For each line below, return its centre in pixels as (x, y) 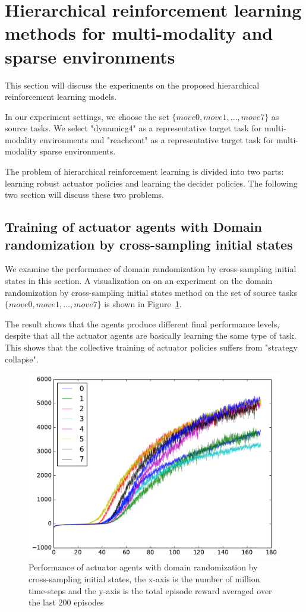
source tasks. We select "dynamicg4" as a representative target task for (133, 128)
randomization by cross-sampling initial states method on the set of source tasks (151, 292)
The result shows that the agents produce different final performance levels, (142, 324)
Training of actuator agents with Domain (133, 227)
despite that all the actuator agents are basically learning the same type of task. (151, 335)
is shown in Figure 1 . (143, 304)
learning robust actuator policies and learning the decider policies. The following (151, 183)
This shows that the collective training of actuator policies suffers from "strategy (151, 347)
